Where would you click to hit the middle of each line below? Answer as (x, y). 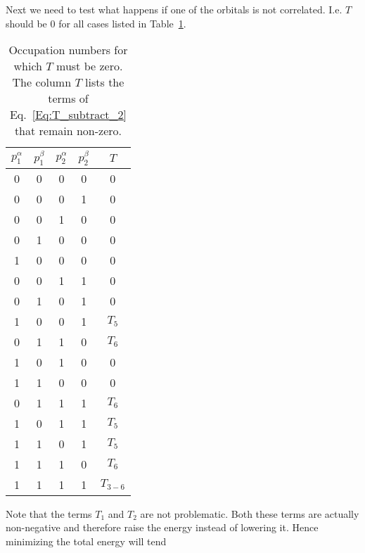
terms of (68, 98)
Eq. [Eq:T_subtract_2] (68, 115)
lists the (105, 82)
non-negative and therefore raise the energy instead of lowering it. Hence (162, 527)
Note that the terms (49, 513)
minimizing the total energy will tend (86, 541)
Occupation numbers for (68, 50)
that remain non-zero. (68, 131)
